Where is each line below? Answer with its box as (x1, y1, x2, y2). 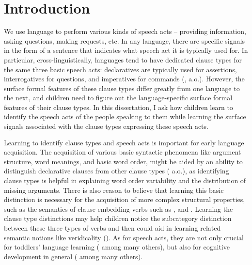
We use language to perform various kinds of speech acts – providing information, (4, 26, 246, 36)
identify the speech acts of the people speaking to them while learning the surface (4, 111, 246, 122)
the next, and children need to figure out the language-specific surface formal (4, 93, 233, 103)
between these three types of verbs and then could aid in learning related (4, 223, 221, 233)
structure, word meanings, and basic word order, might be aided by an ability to (4, 156, 243, 166)
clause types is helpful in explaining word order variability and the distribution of (4, 175, 246, 186)
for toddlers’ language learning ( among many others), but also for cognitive (4, 242, 230, 252)
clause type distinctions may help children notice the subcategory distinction (4, 213, 232, 223)
